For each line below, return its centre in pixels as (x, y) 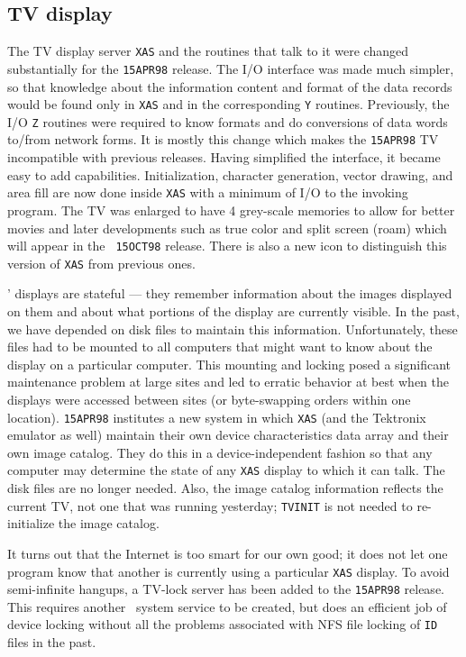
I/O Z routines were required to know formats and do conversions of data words (228, 121)
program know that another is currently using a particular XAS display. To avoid (228, 571)
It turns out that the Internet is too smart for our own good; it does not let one (228, 553)
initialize (31, 523)
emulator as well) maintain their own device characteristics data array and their (228, 435)
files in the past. (52, 642)
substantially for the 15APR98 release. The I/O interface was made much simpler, (231, 68)
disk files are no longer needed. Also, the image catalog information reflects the (225, 488)
